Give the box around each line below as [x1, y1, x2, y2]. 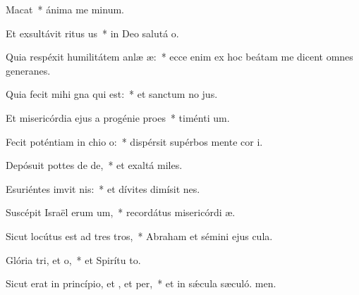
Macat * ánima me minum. [6, 2, 124, 16]
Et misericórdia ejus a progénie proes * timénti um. [6, 110, 230, 125]
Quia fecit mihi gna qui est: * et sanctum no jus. [6, 87, 218, 101]
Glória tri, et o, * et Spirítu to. [6, 252, 141, 267]
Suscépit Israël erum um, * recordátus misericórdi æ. [6, 205, 236, 220]
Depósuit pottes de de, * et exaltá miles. [6, 158, 183, 172]
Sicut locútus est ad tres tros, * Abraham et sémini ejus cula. [6, 228, 273, 243]
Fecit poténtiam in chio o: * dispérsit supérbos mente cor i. [6, 134, 263, 149]
